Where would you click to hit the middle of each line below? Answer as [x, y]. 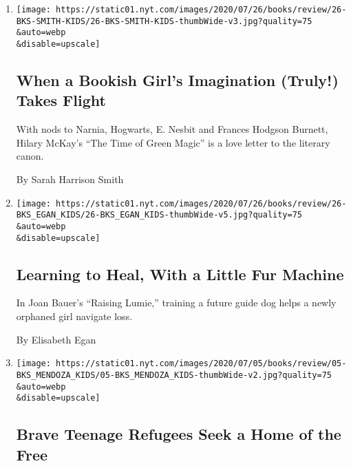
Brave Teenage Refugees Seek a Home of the [179, 434]
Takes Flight [61, 100]
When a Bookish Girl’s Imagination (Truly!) [177, 80]
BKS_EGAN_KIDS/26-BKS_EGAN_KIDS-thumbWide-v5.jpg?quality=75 [159, 215]
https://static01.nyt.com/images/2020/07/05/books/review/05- [201, 364]
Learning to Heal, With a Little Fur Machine [180, 274]
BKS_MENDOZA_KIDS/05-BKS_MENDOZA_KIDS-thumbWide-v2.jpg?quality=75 [174, 375]
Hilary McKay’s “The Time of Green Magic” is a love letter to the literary [173, 142]
